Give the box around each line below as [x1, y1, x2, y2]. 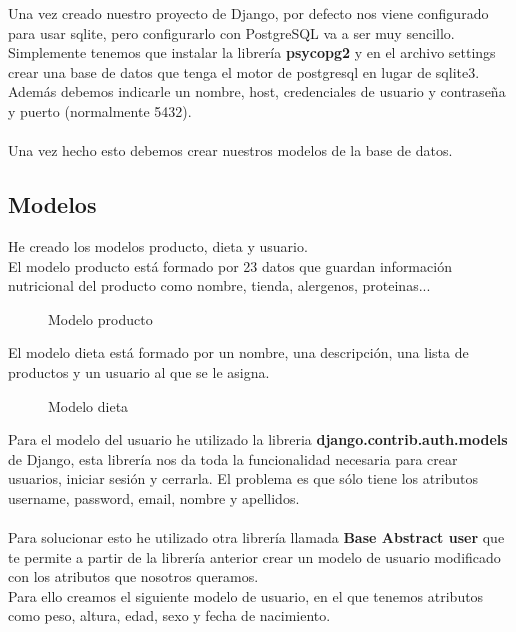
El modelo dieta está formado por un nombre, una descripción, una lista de [8, 342, 469, 363]
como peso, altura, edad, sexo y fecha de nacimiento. [8, 605, 331, 626]
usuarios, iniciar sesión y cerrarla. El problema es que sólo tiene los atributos [8, 468, 479, 489]
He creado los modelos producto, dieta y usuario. [8, 235, 308, 256]
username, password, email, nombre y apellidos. [8, 487, 300, 508]
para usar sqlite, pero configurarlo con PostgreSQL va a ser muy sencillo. [8, 22, 455, 43]
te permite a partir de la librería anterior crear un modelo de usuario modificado [8, 546, 501, 567]
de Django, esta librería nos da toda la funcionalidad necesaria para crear [8, 448, 458, 469]
